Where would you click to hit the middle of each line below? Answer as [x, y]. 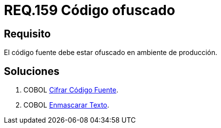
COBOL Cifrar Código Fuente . [71, 90]
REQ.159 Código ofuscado [90, 10]
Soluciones [32, 71]
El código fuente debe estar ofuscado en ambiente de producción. [111, 53]
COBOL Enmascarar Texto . [66, 105]
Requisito [27, 34]
